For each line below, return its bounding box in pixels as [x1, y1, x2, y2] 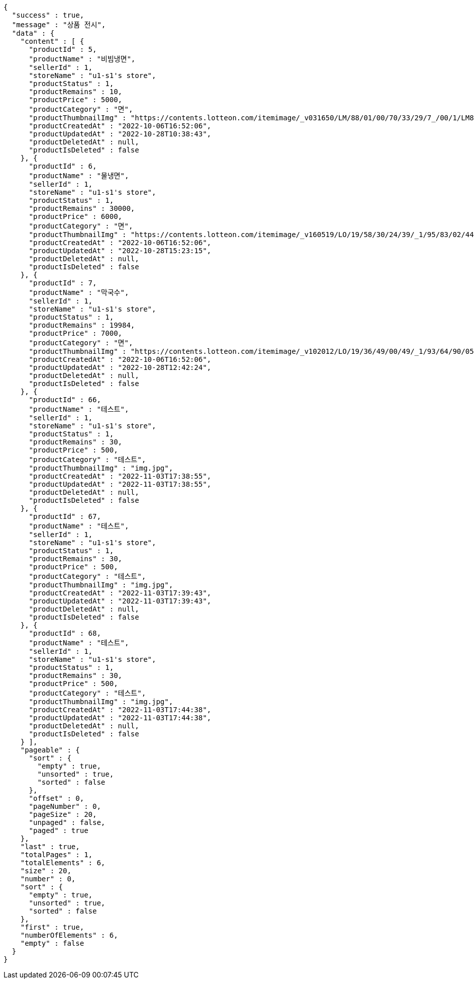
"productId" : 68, [29, 629, 101, 637]
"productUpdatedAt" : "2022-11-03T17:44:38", [29, 714, 212, 722]
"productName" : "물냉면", [29, 172, 129, 180]
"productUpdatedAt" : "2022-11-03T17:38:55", [29, 480, 212, 488]
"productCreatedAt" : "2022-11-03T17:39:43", [29, 589, 212, 597]
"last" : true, [20, 843, 80, 851]
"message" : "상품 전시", [12, 21, 106, 29]
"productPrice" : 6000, [29, 212, 123, 220]
